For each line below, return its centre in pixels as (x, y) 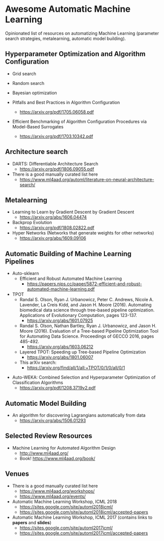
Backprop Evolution (32, 223)
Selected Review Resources (49, 436)
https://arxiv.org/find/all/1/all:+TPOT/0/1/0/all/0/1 (76, 368)
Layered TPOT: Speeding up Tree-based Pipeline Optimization (83, 352)
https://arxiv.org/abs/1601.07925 (60, 321)
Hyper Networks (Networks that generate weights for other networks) (83, 233)
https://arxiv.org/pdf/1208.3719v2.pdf (58, 388)
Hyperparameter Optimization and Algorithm (75, 54)
